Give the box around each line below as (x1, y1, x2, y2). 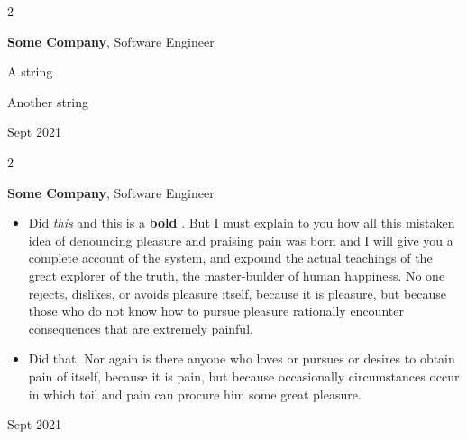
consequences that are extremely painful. (28, 318, 253, 337)
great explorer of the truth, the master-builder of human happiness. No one (28, 265, 445, 284)
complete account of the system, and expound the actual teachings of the (28, 248, 433, 267)
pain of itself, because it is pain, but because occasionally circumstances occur (28, 366, 460, 385)
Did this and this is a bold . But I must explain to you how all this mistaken (28, 213, 455, 232)
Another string (7, 92, 89, 111)
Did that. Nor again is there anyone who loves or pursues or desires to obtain (28, 349, 455, 368)
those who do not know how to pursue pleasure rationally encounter (28, 301, 404, 320)
